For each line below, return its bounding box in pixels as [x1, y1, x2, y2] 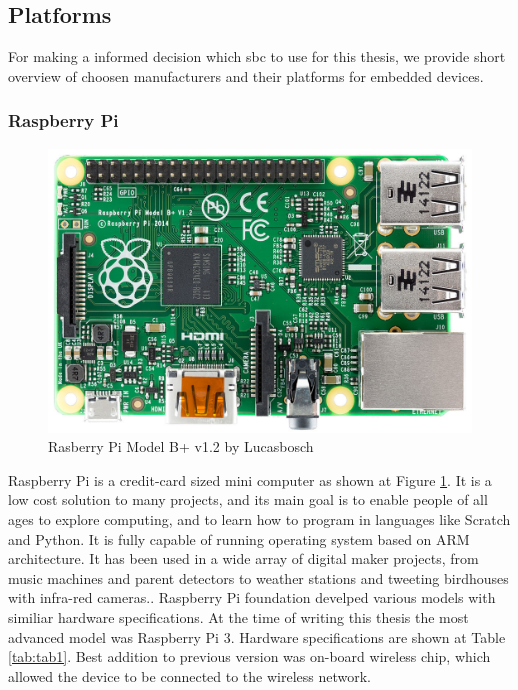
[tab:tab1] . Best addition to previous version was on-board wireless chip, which [8, 646, 491, 667]
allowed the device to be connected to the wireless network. [8, 665, 372, 686]
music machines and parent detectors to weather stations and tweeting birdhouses [8, 567, 509, 588]
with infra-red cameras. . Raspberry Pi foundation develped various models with [8, 587, 496, 608]
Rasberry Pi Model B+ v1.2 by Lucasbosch [48, 436, 314, 457]
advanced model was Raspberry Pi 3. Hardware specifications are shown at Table [8, 626, 506, 647]
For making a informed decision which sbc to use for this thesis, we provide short [8, 46, 506, 67]
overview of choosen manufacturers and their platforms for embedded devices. [8, 65, 484, 86]
